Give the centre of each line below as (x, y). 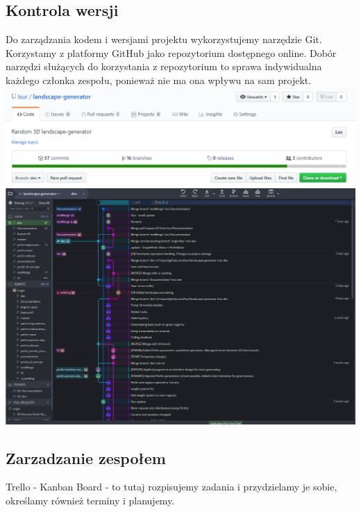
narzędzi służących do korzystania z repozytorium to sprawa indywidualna (164, 66)
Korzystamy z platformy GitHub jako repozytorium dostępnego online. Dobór (171, 52)
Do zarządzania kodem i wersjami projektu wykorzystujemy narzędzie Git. (164, 39)
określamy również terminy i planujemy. (90, 500)
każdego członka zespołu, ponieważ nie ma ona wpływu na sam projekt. (159, 80)
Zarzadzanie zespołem (86, 457)
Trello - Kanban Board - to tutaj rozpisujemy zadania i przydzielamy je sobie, (171, 487)
